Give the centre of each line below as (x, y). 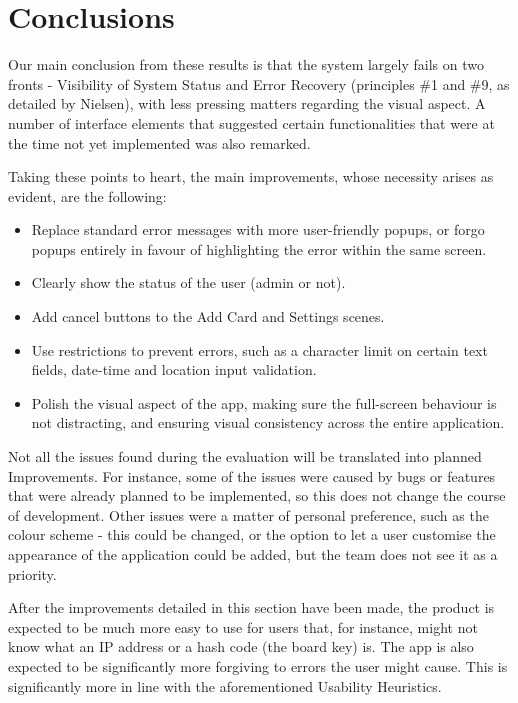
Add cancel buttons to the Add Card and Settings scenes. (208, 316)
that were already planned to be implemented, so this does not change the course (257, 495)
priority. (32, 573)
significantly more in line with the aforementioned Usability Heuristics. (225, 685)
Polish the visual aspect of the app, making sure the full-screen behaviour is (264, 402)
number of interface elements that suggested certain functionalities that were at (251, 122)
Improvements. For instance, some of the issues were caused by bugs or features (252, 475)
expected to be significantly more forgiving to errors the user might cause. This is (258, 665)
